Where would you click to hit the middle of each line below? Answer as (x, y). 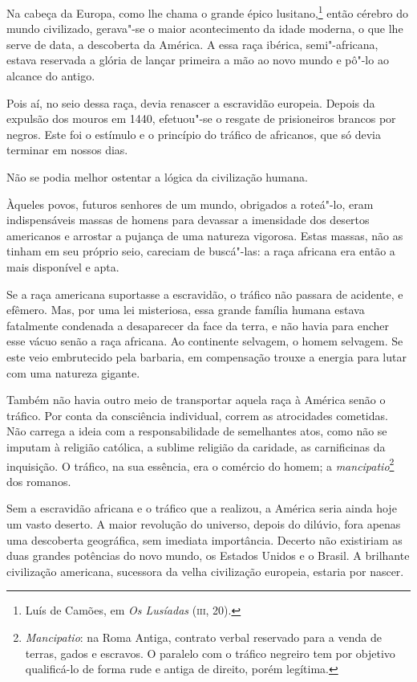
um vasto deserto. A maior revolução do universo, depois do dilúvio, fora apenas (204, 523)
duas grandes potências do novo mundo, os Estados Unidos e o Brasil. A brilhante (208, 555)
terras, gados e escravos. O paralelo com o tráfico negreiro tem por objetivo (210, 653)
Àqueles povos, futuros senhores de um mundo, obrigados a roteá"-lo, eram (190, 204)
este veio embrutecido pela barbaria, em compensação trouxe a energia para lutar (206, 356)
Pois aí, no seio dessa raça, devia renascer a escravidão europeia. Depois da (191, 102)
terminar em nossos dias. (67, 150)
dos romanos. (39, 481)
